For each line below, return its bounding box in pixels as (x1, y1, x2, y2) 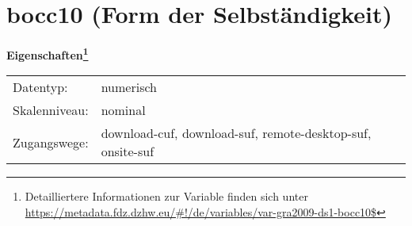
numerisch (101, 78, 157, 97)
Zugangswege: (13, 132, 89, 151)
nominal (101, 101, 146, 120)
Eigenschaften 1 (6, 44, 89, 63)
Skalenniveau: (13, 101, 89, 120)
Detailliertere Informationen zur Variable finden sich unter (25, 188, 308, 205)
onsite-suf (101, 142, 154, 161)
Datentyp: (13, 78, 68, 97)
